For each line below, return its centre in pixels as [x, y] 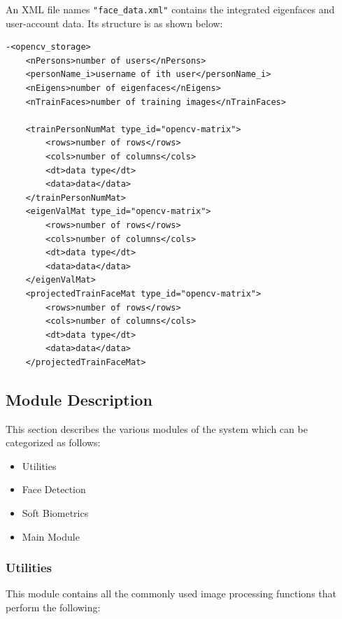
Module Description [79, 399]
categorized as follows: [53, 442]
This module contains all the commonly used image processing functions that [171, 593]
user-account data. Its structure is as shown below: [114, 23]
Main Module [51, 536]
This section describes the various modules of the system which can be [157, 428]
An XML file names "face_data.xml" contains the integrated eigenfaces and [170, 9]
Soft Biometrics [55, 513]
